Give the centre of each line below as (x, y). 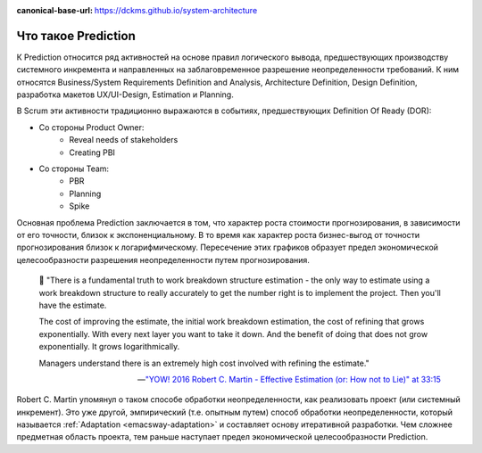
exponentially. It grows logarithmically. (109, 347)
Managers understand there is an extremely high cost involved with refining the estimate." (204, 363)
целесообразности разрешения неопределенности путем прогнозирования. (163, 259)
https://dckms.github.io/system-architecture (176, 10)
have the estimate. (73, 305)
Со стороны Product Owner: (91, 127)
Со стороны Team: (74, 169)
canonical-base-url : (55, 10)
